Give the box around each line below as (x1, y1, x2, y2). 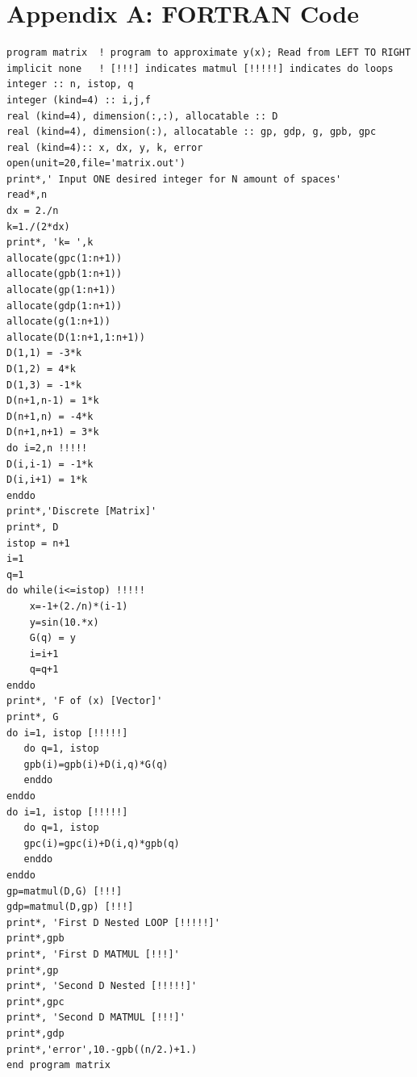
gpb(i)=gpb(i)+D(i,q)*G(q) (23, 758, 169, 770)
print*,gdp (6, 1027, 65, 1039)
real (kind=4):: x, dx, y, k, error (6, 141, 203, 153)
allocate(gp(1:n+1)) (6, 284, 117, 296)
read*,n (6, 189, 48, 201)
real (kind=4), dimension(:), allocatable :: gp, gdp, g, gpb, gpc (6, 126, 377, 138)
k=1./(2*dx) (6, 220, 70, 233)
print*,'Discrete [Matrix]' (6, 505, 157, 518)
